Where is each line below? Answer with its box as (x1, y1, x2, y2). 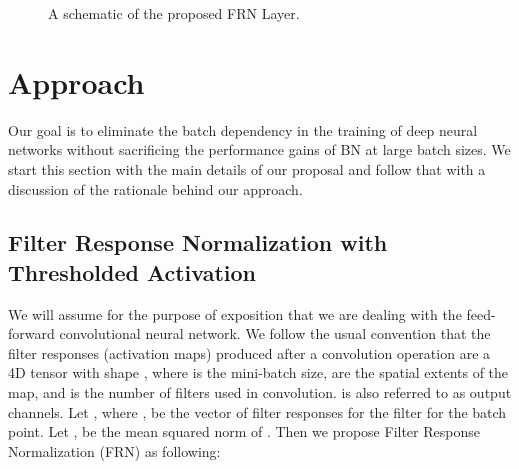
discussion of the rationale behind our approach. (8, 178, 303, 199)
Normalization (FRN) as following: (8, 440, 221, 461)
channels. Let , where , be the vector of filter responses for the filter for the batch (8, 401, 507, 422)
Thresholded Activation (8, 256, 257, 287)
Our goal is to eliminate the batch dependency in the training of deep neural (8, 119, 478, 140)
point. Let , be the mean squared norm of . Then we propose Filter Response (8, 421, 480, 442)
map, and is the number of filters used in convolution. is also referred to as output (8, 382, 512, 403)
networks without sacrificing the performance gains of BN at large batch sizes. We (8, 139, 511, 160)
